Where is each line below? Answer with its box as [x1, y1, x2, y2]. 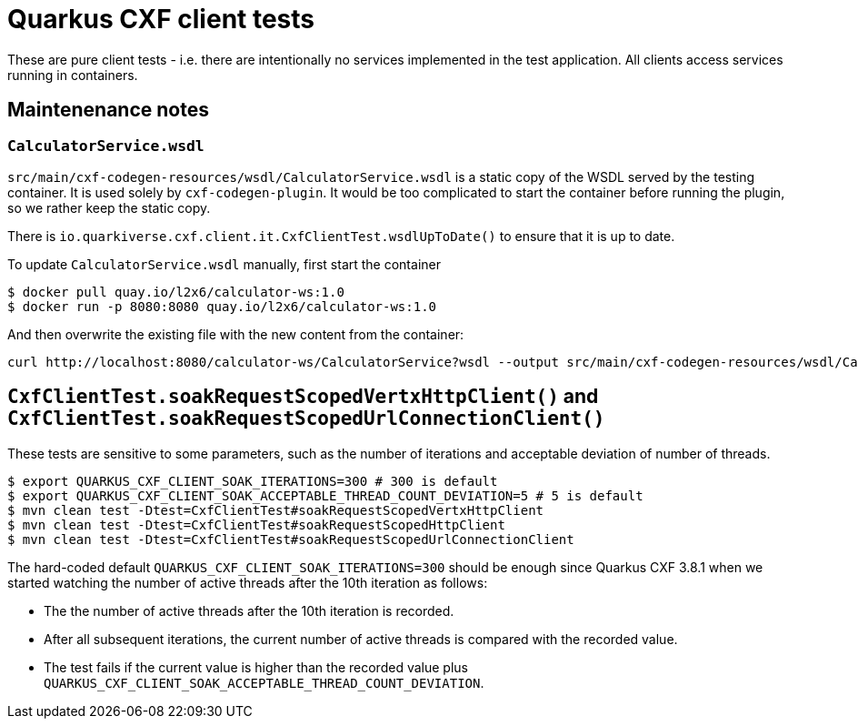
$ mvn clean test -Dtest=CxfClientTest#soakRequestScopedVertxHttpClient [7, 502, 544, 518]
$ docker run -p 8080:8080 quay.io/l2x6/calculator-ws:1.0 [7, 298, 437, 314]
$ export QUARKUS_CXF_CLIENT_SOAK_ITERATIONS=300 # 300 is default [7, 473, 498, 489]
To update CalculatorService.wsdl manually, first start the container [7, 256, 441, 272]
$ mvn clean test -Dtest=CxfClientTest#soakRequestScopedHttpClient [7, 517, 505, 532]
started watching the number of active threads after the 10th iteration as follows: [7, 574, 488, 590]
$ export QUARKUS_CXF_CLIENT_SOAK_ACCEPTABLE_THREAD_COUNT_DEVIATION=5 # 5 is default [7, 488, 643, 503]
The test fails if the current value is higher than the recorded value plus [44, 659, 468, 675]
